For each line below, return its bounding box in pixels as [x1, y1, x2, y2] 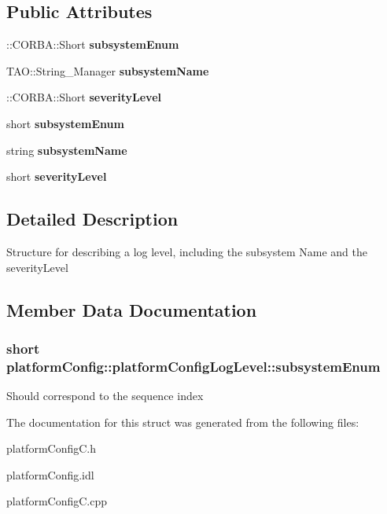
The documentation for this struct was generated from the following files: [6, 413, 359, 430]
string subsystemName [6, 141, 127, 158]
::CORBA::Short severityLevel [6, 89, 161, 105]
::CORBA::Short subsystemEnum [6, 36, 179, 53]
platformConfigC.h [6, 440, 97, 457]
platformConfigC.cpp [6, 493, 108, 509]
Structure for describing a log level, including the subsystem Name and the [6, 243, 367, 259]
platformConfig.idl [6, 466, 94, 483]
